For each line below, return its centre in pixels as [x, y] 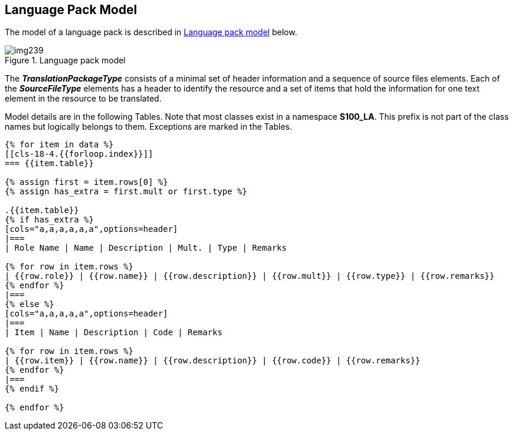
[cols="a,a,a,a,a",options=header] [87, 314]
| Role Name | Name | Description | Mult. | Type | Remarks [146, 248]
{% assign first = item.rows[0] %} [87, 182]
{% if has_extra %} [49, 220]
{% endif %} [32, 389]
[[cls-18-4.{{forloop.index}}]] [79, 154]
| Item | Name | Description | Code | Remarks [114, 333]
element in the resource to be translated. [83, 99]
